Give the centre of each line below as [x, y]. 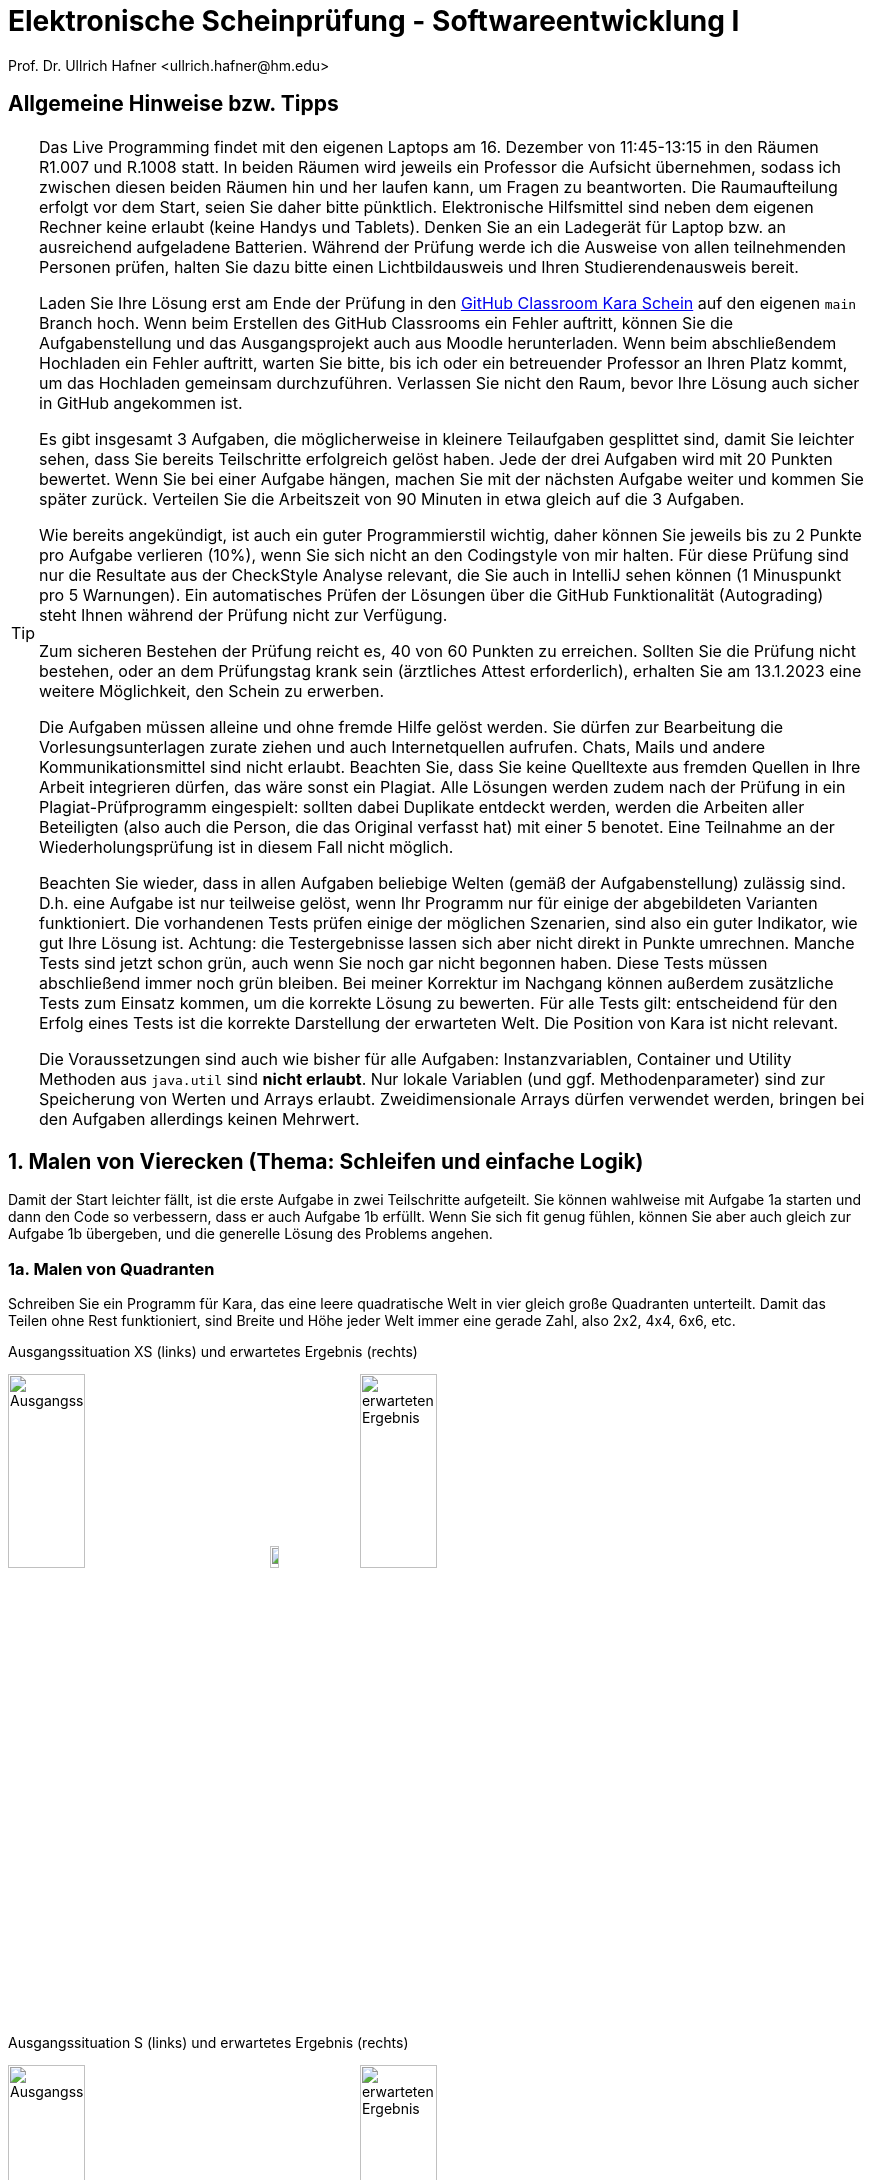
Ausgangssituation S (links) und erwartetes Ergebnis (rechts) [208, 2042]
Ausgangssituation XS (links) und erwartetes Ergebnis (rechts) [213, 1352]
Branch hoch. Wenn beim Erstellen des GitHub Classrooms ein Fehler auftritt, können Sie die [386, 322]
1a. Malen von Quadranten [111, 1268]
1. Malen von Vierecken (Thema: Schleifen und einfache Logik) [326, 1162]
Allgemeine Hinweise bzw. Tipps [173, 104]
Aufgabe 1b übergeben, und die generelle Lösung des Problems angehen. [250, 1234]
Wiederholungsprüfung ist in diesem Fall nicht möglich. [246, 846]
